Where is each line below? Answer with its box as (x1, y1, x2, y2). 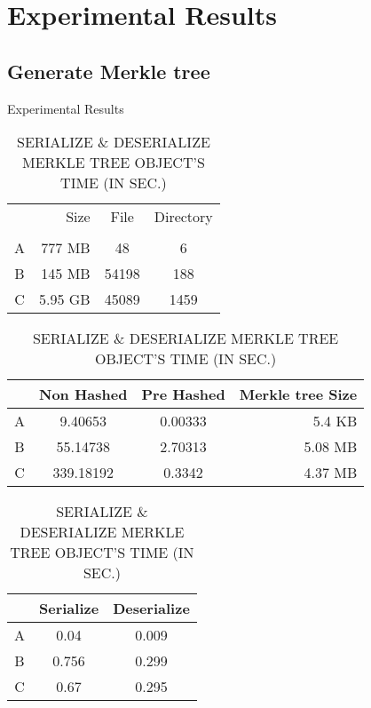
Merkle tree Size (239, 384, 358, 405)
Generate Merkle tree (7, 57, 210, 84)
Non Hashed (39, 384, 128, 405)
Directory (154, 206, 213, 227)
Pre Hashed (141, 384, 225, 405)
